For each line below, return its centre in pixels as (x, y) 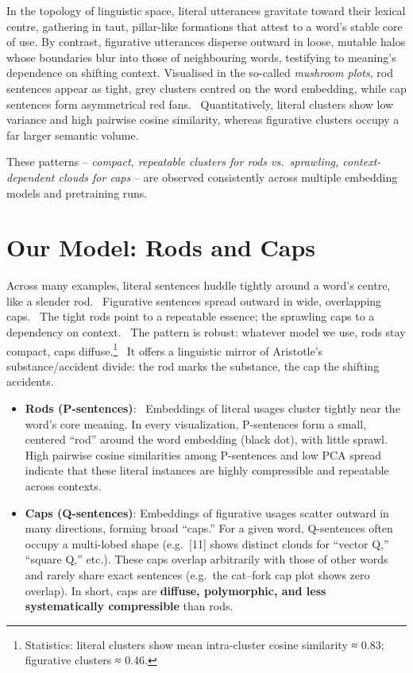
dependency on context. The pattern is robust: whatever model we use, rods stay (206, 332)
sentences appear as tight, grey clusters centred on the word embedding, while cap (206, 88)
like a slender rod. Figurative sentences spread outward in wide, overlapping (194, 300)
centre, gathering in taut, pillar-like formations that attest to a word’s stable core (205, 26)
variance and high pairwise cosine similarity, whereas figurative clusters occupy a (203, 119)
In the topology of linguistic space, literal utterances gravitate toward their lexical (206, 10)
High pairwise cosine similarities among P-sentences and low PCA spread (203, 454)
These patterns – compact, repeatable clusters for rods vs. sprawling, (173, 162)
